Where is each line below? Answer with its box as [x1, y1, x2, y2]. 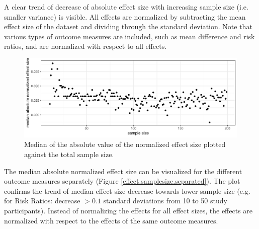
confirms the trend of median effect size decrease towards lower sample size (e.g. [4, 185, 250, 196]
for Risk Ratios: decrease [4, 195, 80, 206]
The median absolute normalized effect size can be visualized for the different [4, 166, 242, 176]
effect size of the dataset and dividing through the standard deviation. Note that [4, 21, 252, 32]
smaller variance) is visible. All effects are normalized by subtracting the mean [4, 11, 246, 22]
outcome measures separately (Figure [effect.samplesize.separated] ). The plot [4, 176, 240, 186]
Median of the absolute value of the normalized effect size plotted [24, 139, 226, 149]
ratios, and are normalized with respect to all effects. [4, 41, 167, 51]
